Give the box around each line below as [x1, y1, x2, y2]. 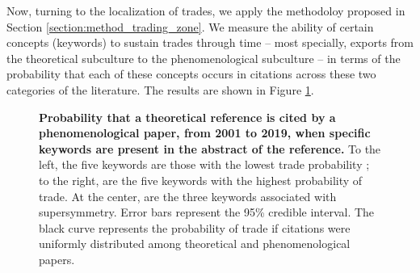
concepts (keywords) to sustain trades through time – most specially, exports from [6, 34, 414, 51]
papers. [39, 250, 75, 267]
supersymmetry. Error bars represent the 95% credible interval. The [39, 204, 375, 220]
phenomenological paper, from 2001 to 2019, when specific [39, 124, 371, 141]
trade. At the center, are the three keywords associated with [39, 187, 337, 204]
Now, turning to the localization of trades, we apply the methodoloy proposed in [6, 2, 405, 19]
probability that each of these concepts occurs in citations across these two [6, 65, 376, 82]
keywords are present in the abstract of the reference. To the [39, 140, 381, 157]
